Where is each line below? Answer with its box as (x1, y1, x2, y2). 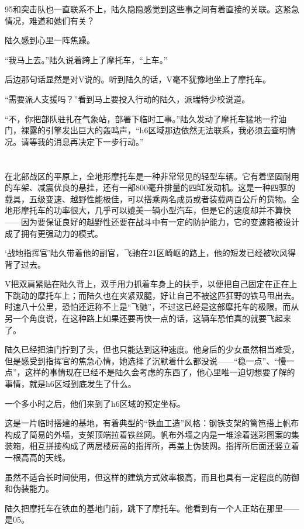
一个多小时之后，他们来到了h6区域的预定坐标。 (5, 397, 185, 409)
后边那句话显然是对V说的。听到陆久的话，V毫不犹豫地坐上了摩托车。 (5, 73, 271, 85)
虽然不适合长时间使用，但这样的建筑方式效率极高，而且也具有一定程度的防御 (5, 471, 299, 483)
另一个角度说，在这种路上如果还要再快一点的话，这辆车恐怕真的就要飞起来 (5, 312, 291, 324)
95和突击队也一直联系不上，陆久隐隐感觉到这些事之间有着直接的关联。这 (5, 3, 283, 15)
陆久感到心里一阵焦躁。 (5, 34, 95, 46)
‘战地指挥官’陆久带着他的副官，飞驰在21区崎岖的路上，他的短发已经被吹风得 (5, 247, 296, 259)
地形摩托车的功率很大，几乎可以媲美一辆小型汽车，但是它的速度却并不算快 (5, 204, 291, 216)
